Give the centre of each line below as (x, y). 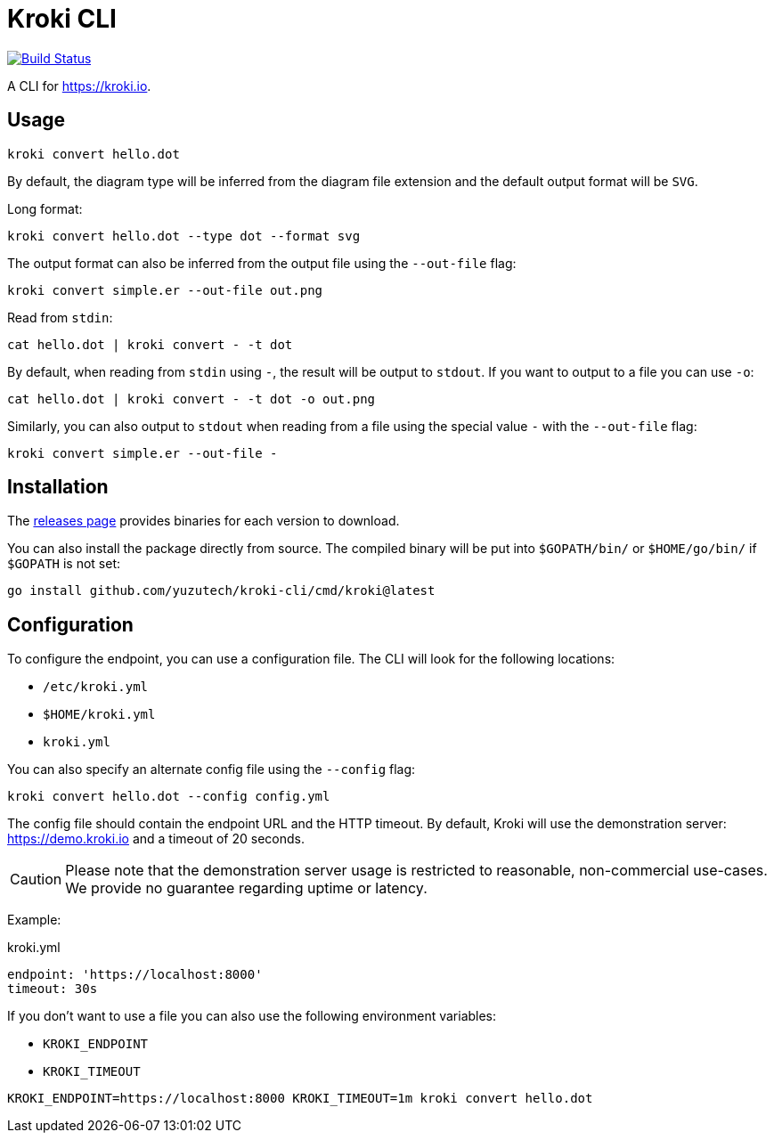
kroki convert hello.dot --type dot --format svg (184, 236)
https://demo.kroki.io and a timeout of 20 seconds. (156, 839)
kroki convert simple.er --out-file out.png (165, 290)
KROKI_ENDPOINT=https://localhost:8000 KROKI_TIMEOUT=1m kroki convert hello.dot (300, 1099)
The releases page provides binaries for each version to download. (204, 521)
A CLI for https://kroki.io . (79, 85)
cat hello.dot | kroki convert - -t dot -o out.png (191, 399)
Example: (34, 920)
